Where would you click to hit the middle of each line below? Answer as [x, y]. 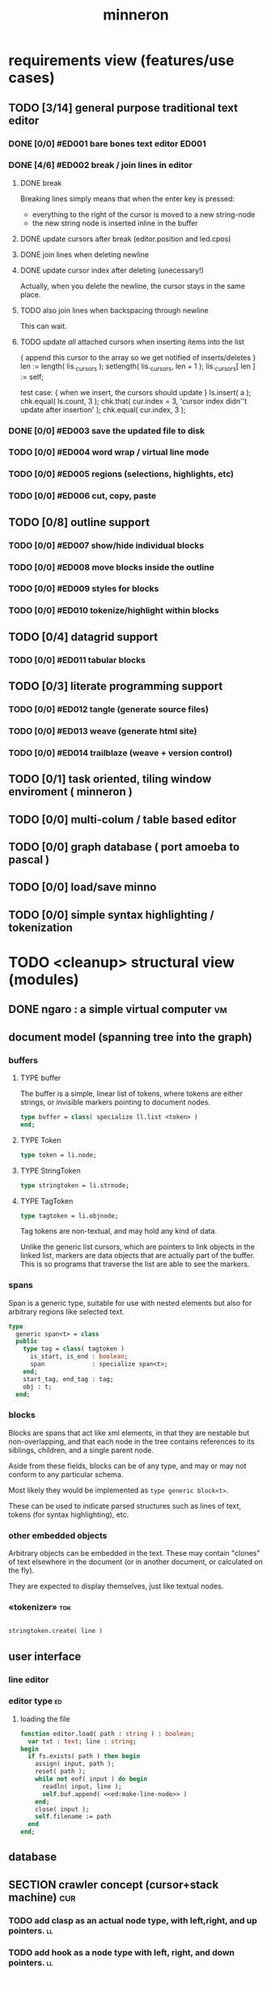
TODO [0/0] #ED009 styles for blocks [84, 588]
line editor [29, 1679]
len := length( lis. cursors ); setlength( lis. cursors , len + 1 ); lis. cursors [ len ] [138, 367]
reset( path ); [61, 1772]
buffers [23, 1060]
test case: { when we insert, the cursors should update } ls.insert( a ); [135, 392]
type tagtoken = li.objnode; [69, 1216]
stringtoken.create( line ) [56, 1631]
